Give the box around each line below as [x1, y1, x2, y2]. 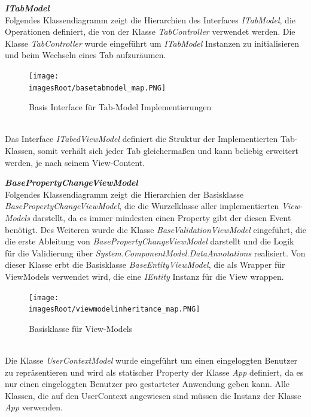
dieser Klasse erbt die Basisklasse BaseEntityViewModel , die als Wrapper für [5, 258, 285, 271]
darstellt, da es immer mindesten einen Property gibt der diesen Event [32, 211, 291, 224]
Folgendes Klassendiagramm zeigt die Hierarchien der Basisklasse [5, 188, 244, 200]
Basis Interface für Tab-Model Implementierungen [29, 101, 212, 113]
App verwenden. [5, 401, 63, 413]
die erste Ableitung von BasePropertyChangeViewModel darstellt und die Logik [5, 235, 294, 247]
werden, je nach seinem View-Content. [5, 156, 145, 168]
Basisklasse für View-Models [29, 322, 133, 334]
